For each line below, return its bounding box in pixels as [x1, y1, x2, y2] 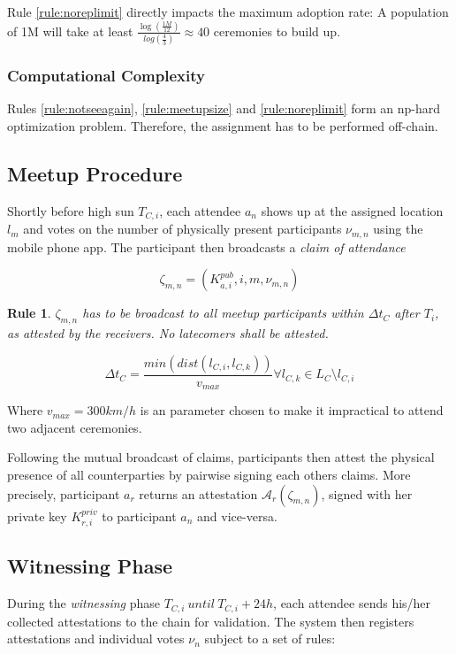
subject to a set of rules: [204, 629, 336, 648]
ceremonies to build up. [213, 21, 341, 40]
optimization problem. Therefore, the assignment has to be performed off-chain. [7, 117, 438, 135]
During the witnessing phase [7, 594, 160, 612]
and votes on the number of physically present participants [23, 219, 342, 238]
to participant [102, 506, 177, 525]
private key [7, 506, 67, 525]
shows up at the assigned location [261, 201, 444, 219]
